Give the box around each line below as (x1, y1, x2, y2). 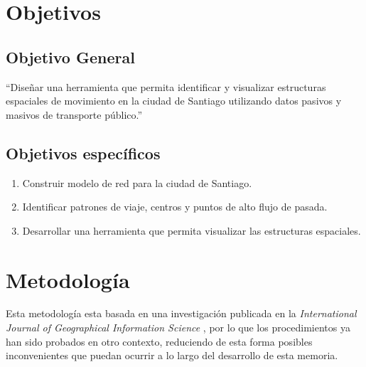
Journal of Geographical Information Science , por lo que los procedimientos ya (6, 320, 350, 335)
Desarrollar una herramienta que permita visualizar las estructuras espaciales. (22, 223, 361, 238)
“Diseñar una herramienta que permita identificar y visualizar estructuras (6, 79, 326, 94)
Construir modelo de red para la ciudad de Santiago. (22, 175, 252, 190)
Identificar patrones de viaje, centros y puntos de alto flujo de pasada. (22, 199, 328, 214)
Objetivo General (6, 46, 135, 68)
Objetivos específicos (6, 142, 161, 164)
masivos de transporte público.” (6, 107, 143, 122)
